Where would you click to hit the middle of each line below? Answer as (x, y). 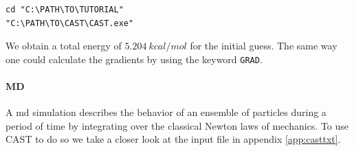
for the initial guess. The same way (264, 46)
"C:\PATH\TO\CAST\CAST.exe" (70, 23)
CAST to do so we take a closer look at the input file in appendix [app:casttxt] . (173, 139)
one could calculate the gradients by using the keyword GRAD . (134, 59)
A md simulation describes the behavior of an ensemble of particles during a (166, 112)
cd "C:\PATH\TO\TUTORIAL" (65, 10)
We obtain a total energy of (64, 46)
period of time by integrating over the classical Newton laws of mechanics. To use (177, 125)
